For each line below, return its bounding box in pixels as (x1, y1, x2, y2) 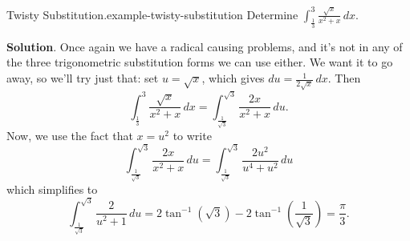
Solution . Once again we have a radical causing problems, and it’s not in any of (6, 38, 403, 54)
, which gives (201, 70, 265, 86)
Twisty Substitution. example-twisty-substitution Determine (6, 6, 298, 22)
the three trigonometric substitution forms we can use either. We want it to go (6, 54, 393, 70)
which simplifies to (6, 180, 98, 197)
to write (173, 127, 212, 143)
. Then (327, 70, 361, 86)
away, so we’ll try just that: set (6, 70, 159, 86)
